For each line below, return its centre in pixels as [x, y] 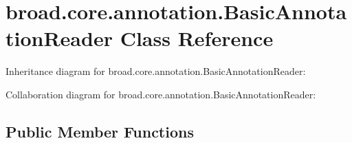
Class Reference [197, 38]
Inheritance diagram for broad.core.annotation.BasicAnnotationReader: [156, 71]
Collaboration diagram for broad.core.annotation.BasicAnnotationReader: [161, 94]
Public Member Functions [100, 131]
